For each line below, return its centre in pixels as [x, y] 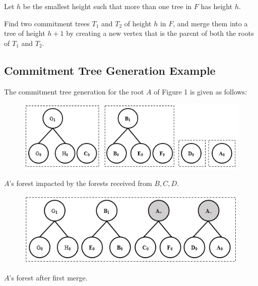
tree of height [25, 33]
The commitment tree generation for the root [74, 91]
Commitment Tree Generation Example [110, 70]
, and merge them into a [210, 23]
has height [217, 6]
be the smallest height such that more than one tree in [107, 6]
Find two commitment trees [47, 23]
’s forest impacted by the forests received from [81, 183]
